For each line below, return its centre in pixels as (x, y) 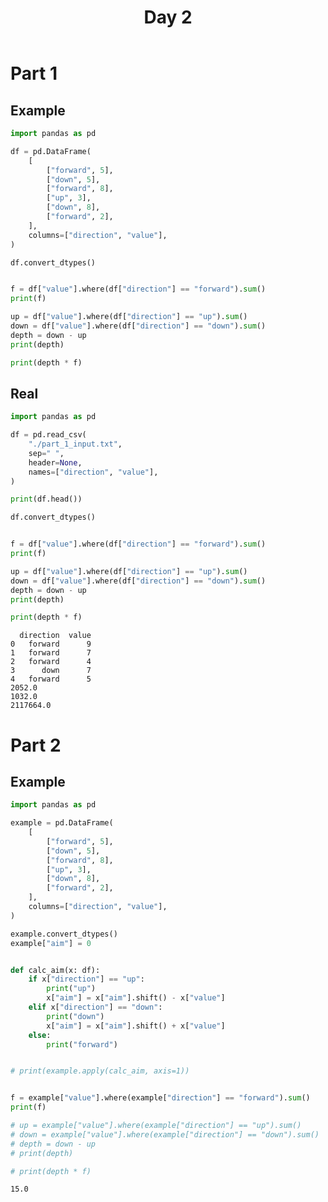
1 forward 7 (51, 653)
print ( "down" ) (75, 1016)
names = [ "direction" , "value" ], (93, 472)
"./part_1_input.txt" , (75, 444)
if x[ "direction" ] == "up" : (86, 979)
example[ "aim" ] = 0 (51, 943)
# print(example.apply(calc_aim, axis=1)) (100, 1071)
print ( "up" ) (71, 989)
